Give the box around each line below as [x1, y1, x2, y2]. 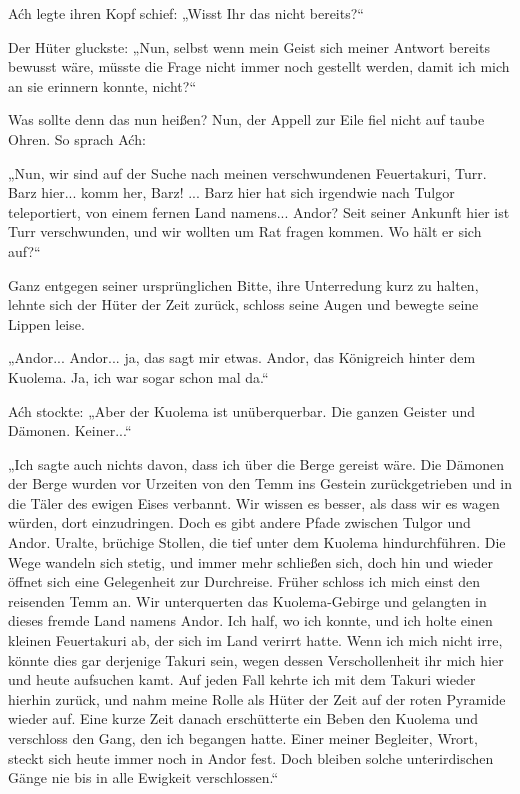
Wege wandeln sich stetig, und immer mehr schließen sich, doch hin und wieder [8, 551, 493, 572]
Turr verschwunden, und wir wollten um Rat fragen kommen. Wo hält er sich [8, 221, 482, 242]
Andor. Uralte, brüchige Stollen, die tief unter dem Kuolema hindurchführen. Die [8, 532, 506, 553]
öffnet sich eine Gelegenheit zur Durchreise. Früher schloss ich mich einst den [8, 571, 481, 592]
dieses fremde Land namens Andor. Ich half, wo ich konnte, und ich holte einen [8, 610, 493, 631]
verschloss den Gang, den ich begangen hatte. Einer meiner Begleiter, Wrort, [8, 728, 478, 748]
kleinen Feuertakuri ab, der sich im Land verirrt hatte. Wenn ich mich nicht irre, [8, 630, 503, 651]
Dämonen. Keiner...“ [8, 420, 132, 441]
